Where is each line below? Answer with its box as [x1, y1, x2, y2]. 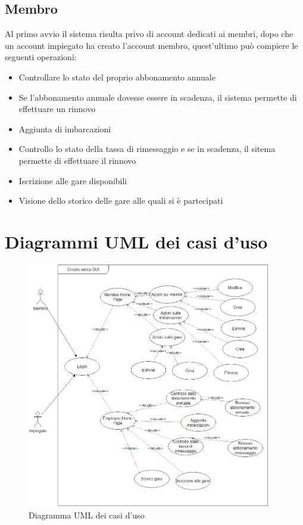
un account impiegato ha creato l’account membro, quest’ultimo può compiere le [5, 39, 298, 51]
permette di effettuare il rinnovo [18, 154, 136, 166]
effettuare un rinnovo [18, 102, 96, 115]
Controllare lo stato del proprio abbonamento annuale [18, 70, 215, 83]
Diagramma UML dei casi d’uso [29, 508, 145, 521]
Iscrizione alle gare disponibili [18, 174, 127, 187]
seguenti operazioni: [5, 51, 77, 63]
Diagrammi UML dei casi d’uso [5, 229, 268, 253]
